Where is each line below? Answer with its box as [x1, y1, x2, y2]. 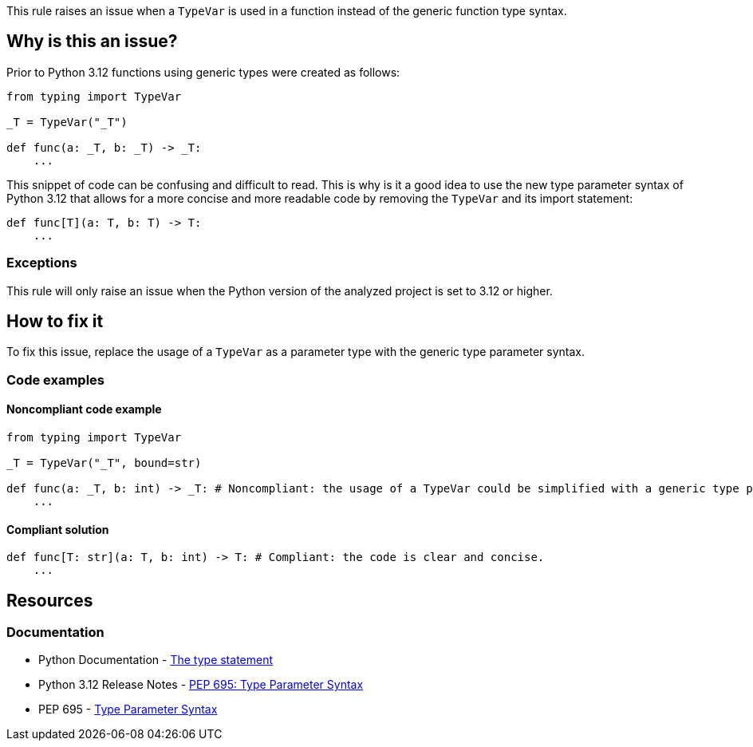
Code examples [6, 371, 105, 388]
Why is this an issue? [6, 31, 178, 52]
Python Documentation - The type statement [38, 653, 274, 667]
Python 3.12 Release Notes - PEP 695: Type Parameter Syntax [38, 678, 364, 692]
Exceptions [6, 255, 77, 271]
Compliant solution [6, 522, 109, 536]
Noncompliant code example [6, 402, 162, 417]
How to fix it [6, 311, 104, 332]
